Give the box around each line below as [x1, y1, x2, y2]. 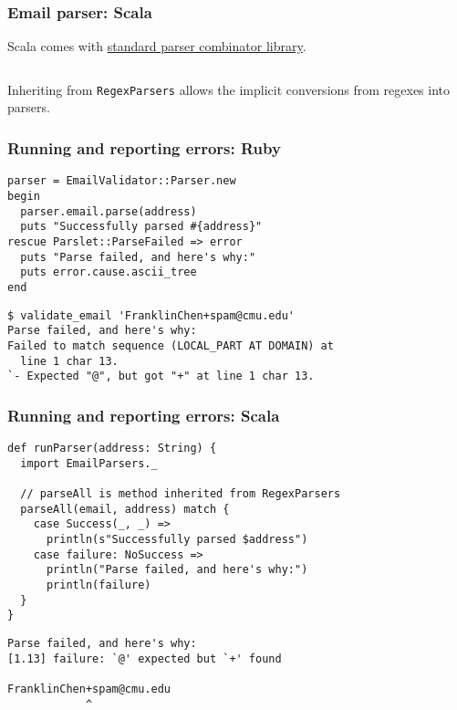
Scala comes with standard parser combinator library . [7, 37, 306, 56]
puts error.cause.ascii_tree [20, 266, 197, 279]
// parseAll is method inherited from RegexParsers [20, 487, 341, 500]
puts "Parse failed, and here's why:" [20, 250, 256, 264]
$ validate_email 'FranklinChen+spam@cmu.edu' [7, 308, 295, 322]
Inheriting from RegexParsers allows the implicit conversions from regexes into [7, 79, 451, 99]
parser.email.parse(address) [20, 204, 197, 218]
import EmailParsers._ [20, 456, 158, 470]
